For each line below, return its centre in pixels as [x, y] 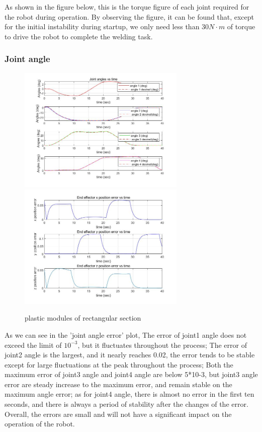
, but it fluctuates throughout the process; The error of [162, 345]
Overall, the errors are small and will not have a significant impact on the [118, 414]
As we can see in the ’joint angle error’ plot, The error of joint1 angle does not [126, 334]
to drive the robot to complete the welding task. [79, 36]
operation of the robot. [40, 424]
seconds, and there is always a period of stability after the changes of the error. [126, 404]
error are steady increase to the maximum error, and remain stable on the [118, 384]
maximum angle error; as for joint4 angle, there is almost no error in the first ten [129, 394]
